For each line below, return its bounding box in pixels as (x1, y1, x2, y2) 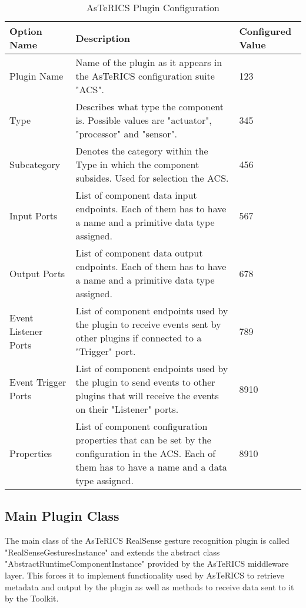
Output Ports (9, 266, 65, 280)
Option (9, 24, 42, 38)
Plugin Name (9, 69, 64, 83)
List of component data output (75, 246, 203, 259)
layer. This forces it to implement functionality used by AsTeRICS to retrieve (5, 568, 284, 581)
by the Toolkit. (5, 592, 59, 604)
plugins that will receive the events (75, 389, 219, 402)
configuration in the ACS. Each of (75, 446, 216, 460)
